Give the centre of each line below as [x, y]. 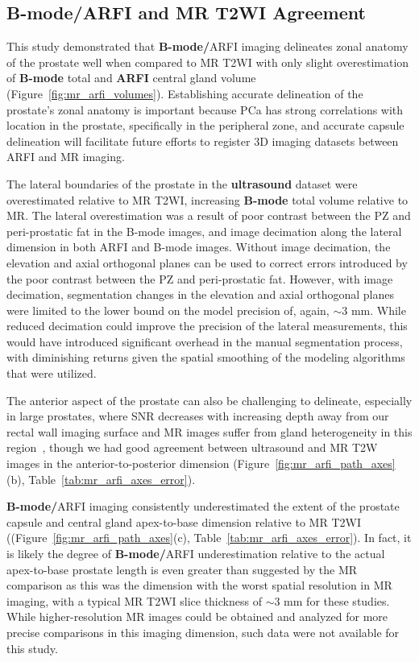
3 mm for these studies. [332, 600]
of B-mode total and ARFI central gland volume [131, 78]
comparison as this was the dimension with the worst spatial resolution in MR [199, 585]
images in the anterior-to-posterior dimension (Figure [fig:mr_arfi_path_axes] [201, 463]
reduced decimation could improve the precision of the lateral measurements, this [207, 326]
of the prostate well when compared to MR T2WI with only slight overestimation [208, 62]
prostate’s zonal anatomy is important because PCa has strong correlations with [205, 109]
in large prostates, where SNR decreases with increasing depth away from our [198, 416]
